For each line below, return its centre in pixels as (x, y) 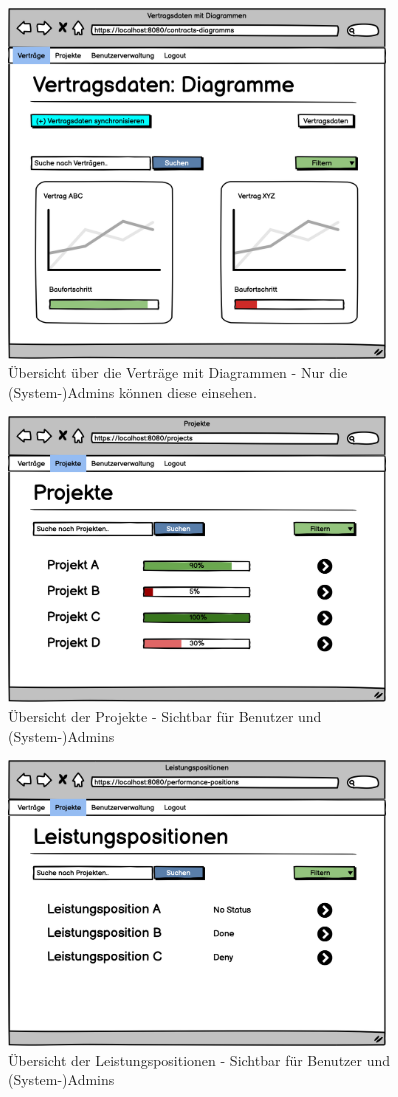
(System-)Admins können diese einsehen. (132, 391)
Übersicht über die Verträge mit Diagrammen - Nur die (178, 372)
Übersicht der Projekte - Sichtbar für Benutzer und (165, 716)
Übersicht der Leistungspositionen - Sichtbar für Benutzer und (199, 1059)
